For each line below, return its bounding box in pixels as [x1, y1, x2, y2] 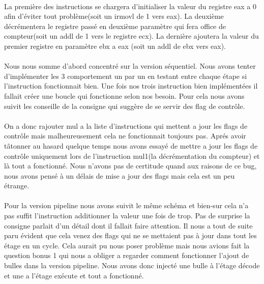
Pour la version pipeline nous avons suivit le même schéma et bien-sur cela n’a [4, 200, 249, 211]
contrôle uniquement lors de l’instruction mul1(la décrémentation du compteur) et [4, 150, 260, 161]
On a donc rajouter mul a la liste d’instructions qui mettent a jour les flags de [4, 120, 248, 131]
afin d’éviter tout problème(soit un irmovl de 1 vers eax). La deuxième [4, 11, 224, 21]
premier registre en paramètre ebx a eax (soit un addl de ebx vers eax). [4, 40, 226, 51]
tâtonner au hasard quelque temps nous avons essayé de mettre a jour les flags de [4, 140, 258, 151]
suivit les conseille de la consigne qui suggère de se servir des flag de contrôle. [4, 100, 245, 111]
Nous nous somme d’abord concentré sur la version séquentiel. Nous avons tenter [4, 61, 256, 71]
